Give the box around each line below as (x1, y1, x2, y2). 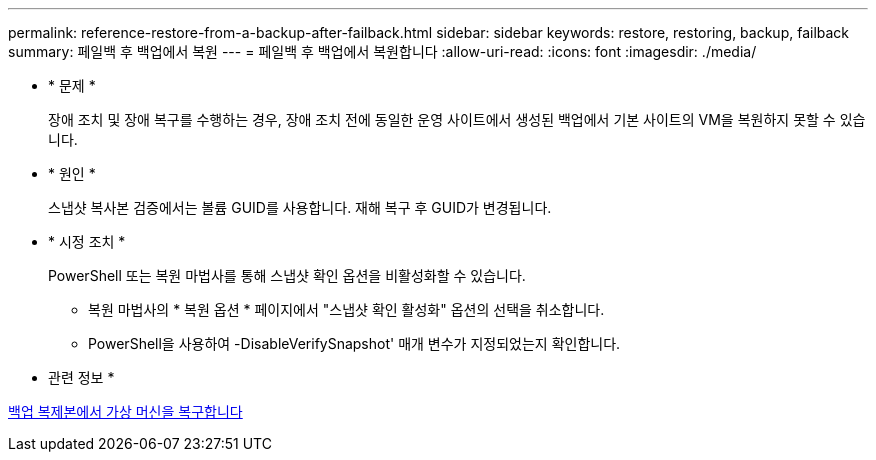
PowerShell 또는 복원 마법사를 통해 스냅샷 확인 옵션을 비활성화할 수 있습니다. (48, 267, 526, 284)
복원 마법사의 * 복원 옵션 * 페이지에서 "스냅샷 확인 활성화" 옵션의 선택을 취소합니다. (88, 301, 605, 318)
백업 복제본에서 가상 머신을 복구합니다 (8, 403, 243, 420)
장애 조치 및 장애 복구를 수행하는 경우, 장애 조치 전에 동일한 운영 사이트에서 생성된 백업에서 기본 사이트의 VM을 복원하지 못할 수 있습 (48, 111, 866, 128)
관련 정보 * (48, 369, 115, 386)
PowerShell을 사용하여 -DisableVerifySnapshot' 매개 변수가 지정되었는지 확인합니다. (88, 335, 621, 352)
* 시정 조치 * (48, 233, 126, 250)
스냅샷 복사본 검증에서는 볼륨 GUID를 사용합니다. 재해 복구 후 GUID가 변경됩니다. (48, 199, 552, 216)
